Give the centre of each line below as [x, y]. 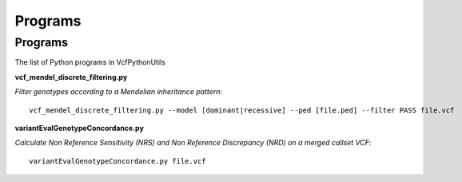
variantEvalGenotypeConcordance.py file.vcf [118, 161]
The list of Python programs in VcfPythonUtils [90, 62]
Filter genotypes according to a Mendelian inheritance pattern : [119, 92]
